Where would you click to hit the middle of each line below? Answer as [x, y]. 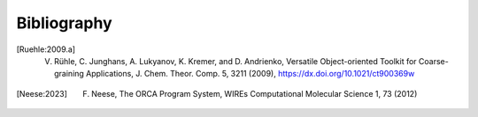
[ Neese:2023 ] [42, 93]
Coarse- [433, 61]
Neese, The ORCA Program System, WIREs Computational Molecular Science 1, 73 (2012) [254, 93]
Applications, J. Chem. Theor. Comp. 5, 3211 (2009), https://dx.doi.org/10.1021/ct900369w [250, 74]
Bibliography [64, 23]
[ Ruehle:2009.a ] [46, 49]
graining [69, 74]
